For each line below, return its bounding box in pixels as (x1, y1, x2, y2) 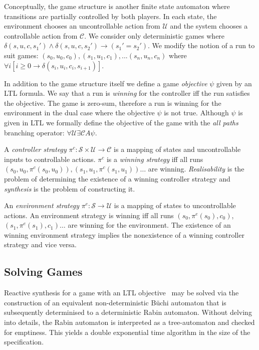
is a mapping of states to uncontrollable (114, 200, 236, 211)
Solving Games (4, 264, 83, 279)
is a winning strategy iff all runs (106, 153, 203, 164)
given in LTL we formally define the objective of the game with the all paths (4, 117, 238, 127)
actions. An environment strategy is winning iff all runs (4, 210, 174, 220)
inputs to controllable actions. (4, 153, 96, 164)
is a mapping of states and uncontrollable (114, 144, 241, 154)
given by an (216, 78, 252, 88)
